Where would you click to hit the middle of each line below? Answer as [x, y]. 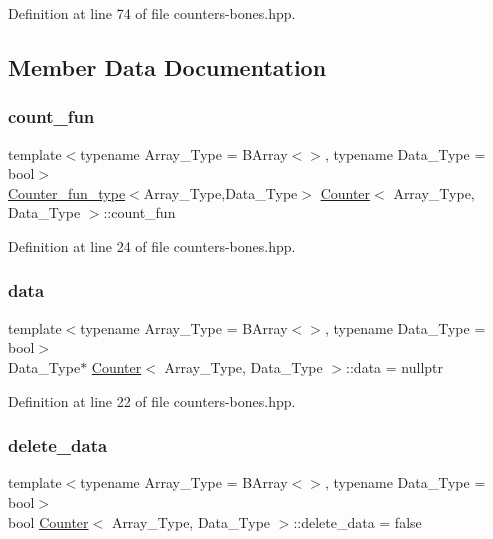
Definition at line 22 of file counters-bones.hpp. [152, 400]
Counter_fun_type [67, 192]
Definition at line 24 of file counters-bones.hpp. [152, 245]
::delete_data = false [357, 521]
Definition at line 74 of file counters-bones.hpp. [152, 13]
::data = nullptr [394, 366]
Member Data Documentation [167, 66]
